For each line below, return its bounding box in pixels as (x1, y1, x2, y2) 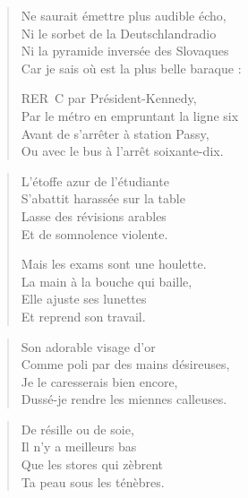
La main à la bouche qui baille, (21, 271, 192, 290)
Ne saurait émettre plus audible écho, (21, 6, 227, 24)
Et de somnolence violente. (21, 224, 168, 243)
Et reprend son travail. (21, 306, 146, 325)
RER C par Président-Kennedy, (21, 89, 197, 107)
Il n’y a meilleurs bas (21, 437, 137, 456)
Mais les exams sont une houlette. (21, 254, 207, 273)
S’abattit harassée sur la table (21, 189, 185, 208)
